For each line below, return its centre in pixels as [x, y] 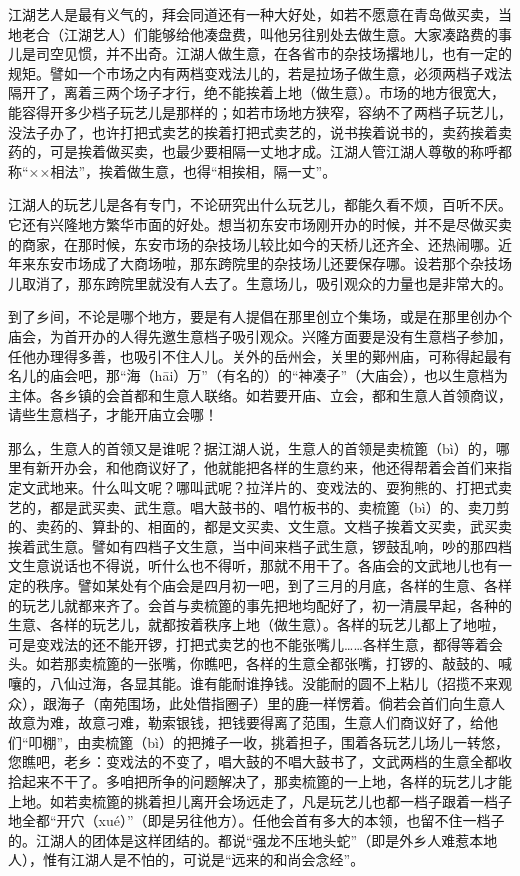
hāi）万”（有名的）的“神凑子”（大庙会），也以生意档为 [331, 375]
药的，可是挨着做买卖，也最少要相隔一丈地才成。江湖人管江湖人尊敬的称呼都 [260, 151]
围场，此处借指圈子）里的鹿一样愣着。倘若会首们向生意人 [315, 702]
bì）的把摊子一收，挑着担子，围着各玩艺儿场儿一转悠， [328, 741]
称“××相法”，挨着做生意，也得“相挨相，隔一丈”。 [172, 170]
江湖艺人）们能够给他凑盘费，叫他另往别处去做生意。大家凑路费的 [280, 33]
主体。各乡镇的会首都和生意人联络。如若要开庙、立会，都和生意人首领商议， [260, 394]
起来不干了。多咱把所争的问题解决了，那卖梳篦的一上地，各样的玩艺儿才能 [266, 780]
